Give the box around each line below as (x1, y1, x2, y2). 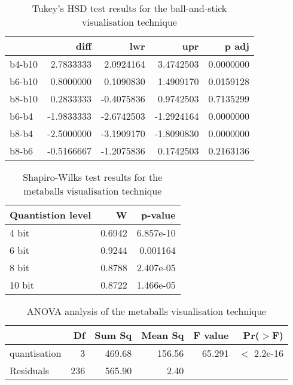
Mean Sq (141, 328, 184, 342)
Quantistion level (10, 208, 91, 222)
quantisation (10, 346, 62, 360)
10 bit (10, 278, 34, 292)
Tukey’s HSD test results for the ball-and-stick (32, 1, 227, 15)
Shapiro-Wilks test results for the (23, 170, 163, 184)
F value (193, 328, 229, 342)
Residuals (10, 363, 50, 377)
